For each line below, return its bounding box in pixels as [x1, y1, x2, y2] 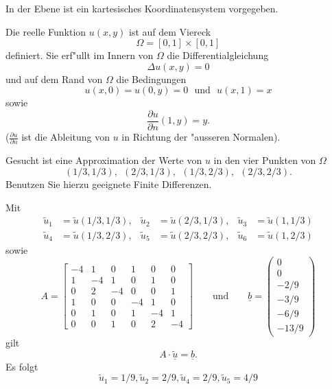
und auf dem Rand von [5, 71, 103, 86]
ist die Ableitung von [21, 130, 110, 144]
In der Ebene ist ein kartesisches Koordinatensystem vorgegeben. [5, 1, 278, 15]
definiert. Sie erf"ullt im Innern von [5, 48, 154, 62]
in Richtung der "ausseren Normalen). [121, 130, 281, 144]
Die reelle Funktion [5, 24, 86, 38]
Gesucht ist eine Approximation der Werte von [5, 153, 202, 167]
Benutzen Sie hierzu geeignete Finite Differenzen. [5, 176, 212, 191]
